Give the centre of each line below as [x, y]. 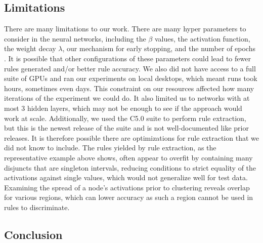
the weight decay [30, 48]
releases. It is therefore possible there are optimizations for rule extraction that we [131, 137]
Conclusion [33, 234]
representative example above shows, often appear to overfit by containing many [128, 157]
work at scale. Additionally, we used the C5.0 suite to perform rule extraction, [125, 118]
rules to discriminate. [37, 207]
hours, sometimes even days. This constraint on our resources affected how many [129, 88]
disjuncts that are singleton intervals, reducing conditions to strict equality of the [130, 167]
